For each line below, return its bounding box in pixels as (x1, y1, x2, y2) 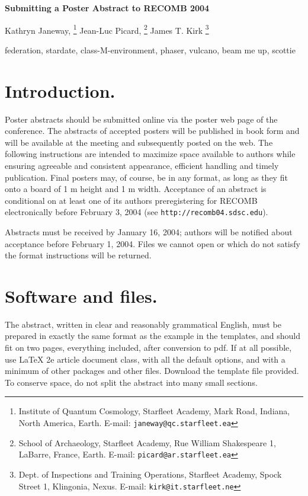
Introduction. (5, 78, 115, 103)
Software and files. (5, 283, 158, 308)
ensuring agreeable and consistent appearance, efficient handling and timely (5, 159, 279, 171)
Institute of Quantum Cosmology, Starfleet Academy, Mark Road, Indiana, (18, 405, 290, 417)
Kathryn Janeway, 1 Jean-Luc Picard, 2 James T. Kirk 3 (5, 22, 209, 36)
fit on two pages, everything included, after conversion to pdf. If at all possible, (5, 341, 292, 354)
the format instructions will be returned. (5, 249, 152, 261)
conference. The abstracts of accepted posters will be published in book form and (5, 124, 300, 137)
